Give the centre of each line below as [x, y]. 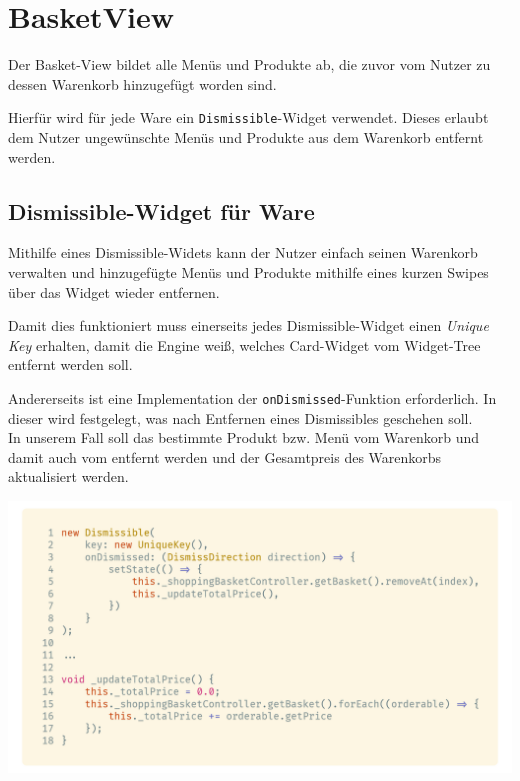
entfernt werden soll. [70, 364]
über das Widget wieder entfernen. [114, 291]
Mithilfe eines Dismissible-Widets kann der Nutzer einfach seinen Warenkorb [243, 252]
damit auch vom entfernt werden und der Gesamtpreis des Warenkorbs [225, 456]
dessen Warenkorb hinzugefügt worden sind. [142, 83]
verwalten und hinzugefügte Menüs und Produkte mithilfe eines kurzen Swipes [248, 271]
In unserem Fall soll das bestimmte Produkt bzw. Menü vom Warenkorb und [244, 437]
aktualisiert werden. [68, 476]
